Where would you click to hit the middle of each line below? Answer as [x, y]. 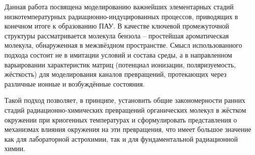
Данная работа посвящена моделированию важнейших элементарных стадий [119, 6]
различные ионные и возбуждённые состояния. [75, 83]
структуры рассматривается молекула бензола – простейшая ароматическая [117, 35]
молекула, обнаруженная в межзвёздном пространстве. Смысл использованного [123, 45]
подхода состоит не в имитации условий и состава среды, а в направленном [118, 54]
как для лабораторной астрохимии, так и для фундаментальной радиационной [121, 139]
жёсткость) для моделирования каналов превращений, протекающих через [116, 74]
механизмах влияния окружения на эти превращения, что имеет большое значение [128, 129]
